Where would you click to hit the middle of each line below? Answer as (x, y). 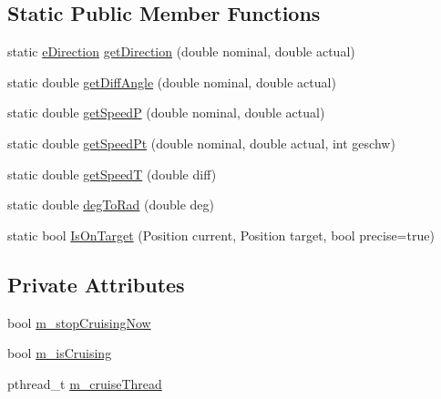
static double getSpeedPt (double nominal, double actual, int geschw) (201, 143)
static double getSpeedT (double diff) (112, 174)
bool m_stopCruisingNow (79, 322)
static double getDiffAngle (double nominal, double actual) (172, 82)
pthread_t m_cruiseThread (85, 383)
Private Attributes (96, 284)
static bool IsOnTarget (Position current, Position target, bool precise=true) (221, 235)
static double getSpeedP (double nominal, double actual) (166, 113)
